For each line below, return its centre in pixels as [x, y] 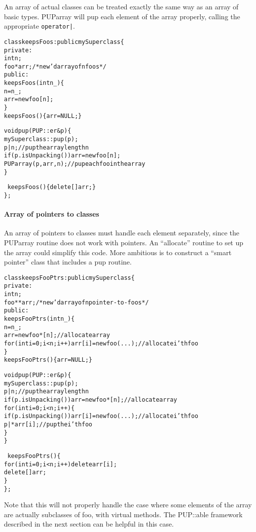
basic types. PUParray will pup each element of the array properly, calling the [122, 16]
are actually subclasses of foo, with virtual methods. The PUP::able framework [123, 514]
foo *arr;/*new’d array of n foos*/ [55, 66]
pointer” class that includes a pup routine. [68, 262]
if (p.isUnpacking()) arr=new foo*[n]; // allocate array [91, 400]
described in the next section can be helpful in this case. [89, 524]
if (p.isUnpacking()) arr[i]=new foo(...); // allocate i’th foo [101, 416]
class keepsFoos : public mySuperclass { [64, 42]
